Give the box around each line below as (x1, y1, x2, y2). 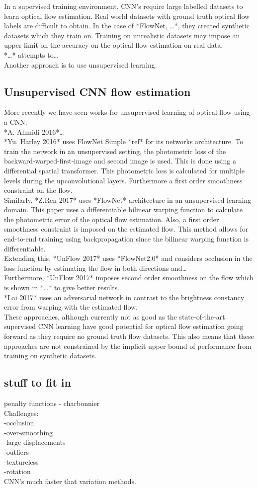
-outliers (4, 446, 29, 457)
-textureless (4, 456, 39, 467)
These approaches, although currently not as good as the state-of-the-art (4, 311, 225, 322)
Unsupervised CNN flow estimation (4, 83, 191, 99)
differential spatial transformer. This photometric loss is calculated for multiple (4, 165, 245, 175)
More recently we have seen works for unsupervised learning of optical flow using (4, 107, 250, 117)
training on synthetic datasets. (4, 350, 97, 361)
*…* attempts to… (4, 49, 59, 60)
